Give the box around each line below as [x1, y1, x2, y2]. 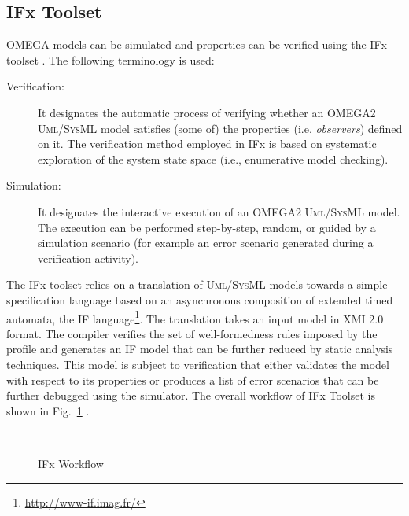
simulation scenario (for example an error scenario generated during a [38, 234, 374, 251]
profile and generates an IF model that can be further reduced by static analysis [6, 341, 393, 357]
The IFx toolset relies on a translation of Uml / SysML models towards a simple [6, 276, 388, 293]
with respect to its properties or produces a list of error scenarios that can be [6, 371, 379, 388]
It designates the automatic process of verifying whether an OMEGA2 [38, 104, 376, 120]
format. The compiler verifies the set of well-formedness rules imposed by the [6, 325, 378, 341]
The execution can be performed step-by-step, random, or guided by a [38, 219, 376, 235]
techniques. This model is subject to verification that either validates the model [6, 356, 389, 372]
